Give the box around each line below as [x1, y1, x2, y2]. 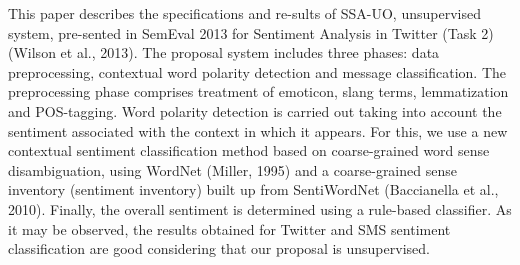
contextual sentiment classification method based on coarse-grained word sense [8, 140, 490, 161]
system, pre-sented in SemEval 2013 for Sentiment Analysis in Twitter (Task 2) [8, 22, 494, 43]
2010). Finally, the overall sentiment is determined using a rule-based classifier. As [8, 198, 512, 219]
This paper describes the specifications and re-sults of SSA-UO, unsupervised [8, 3, 481, 23]
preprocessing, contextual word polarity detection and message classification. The [8, 61, 506, 82]
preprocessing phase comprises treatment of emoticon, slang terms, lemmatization [8, 81, 509, 102]
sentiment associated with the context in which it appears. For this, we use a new [8, 120, 508, 141]
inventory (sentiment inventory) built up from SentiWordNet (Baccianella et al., [8, 179, 499, 200]
